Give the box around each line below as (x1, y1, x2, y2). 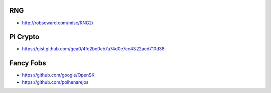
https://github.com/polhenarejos (22, 79, 89, 85)
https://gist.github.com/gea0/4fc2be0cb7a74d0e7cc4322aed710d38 (22, 46, 165, 52)
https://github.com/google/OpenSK (22, 72, 95, 78)
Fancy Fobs (9, 59, 46, 67)
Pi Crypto (9, 33, 40, 41)
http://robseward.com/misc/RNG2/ (22, 20, 94, 26)
